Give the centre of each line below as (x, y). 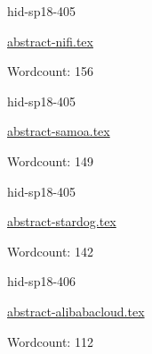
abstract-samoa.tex (59, 131)
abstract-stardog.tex (62, 221)
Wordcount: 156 (50, 71)
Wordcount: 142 (50, 251)
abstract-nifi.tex (50, 41)
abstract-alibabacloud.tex (76, 311)
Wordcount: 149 (50, 160)
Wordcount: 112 (50, 341)
